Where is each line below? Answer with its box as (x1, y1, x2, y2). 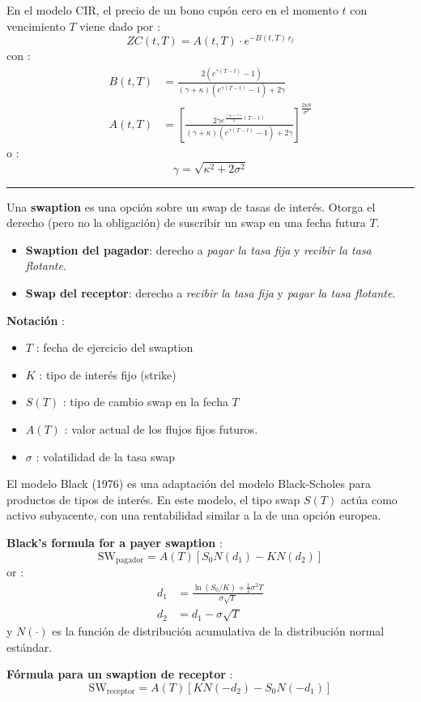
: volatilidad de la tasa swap (36, 447, 176, 464)
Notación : (6, 311, 65, 328)
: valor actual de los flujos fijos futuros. (64, 420, 258, 437)
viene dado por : (79, 17, 160, 34)
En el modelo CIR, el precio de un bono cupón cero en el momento (6, 2, 338, 18)
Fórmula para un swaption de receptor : (6, 666, 233, 683)
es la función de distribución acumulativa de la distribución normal (52, 623, 385, 640)
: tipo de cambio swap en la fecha (62, 393, 228, 410)
